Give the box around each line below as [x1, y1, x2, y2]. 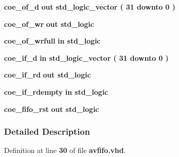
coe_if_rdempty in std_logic [4, 86, 108, 97]
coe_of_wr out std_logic [4, 18, 94, 29]
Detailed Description [4, 125, 90, 138]
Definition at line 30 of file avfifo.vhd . [4, 145, 126, 155]
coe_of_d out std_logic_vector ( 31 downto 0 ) [4, 2, 175, 12]
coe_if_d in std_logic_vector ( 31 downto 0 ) [4, 52, 169, 63]
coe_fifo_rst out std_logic [4, 103, 99, 114]
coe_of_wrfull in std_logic [4, 35, 101, 46]
